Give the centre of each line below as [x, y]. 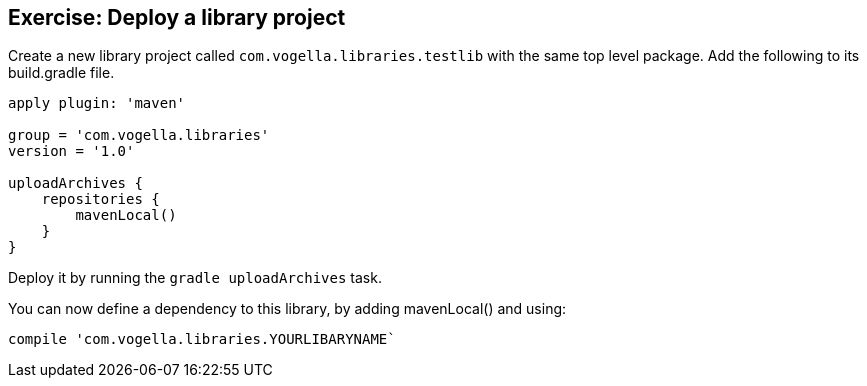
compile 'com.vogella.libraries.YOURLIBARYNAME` [202, 339]
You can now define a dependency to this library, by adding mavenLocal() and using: [287, 309]
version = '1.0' [71, 151]
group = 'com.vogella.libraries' [139, 135]
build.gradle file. [61, 73]
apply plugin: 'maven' [97, 103]
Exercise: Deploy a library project [177, 17]
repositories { [100, 199]
